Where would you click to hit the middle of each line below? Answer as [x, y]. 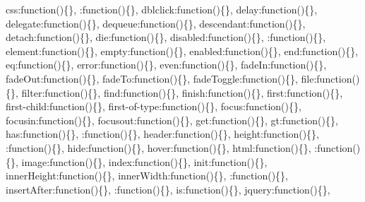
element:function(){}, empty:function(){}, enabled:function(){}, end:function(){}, [182, 50]
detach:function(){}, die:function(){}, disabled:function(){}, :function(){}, [166, 37]
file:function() [330, 78]
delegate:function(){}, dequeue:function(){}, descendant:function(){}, [156, 23]
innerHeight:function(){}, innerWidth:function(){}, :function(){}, [147, 176]
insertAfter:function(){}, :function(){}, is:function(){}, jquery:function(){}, [168, 189]
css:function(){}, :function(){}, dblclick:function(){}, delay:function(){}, [162, 9]
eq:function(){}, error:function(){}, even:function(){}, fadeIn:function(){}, [166, 65]
